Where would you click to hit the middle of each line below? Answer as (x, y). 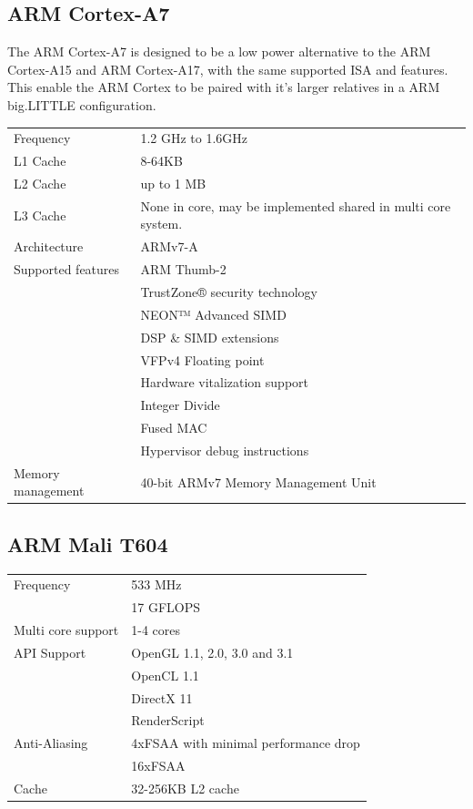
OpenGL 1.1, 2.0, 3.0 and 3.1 (212, 652)
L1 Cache (40, 161)
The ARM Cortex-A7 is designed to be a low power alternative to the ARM (219, 51)
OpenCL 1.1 (165, 675)
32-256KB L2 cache (185, 788)
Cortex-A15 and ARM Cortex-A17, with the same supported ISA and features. (228, 69)
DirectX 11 (162, 697)
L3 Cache (40, 215)
